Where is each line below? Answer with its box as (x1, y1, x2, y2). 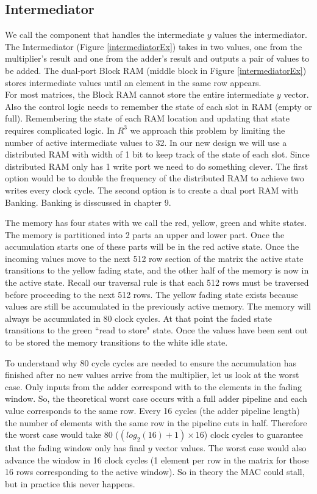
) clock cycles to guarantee (204, 428, 304, 441)
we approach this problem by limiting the (130, 123, 285, 136)
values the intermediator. (214, 28, 307, 41)
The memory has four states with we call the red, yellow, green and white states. (5, 216, 307, 229)
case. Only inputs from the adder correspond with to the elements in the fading (5, 380, 302, 393)
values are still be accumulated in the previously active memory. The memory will (5, 300, 312, 313)
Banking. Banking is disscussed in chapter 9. (5, 195, 171, 208)
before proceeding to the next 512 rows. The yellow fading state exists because (5, 288, 298, 300)
